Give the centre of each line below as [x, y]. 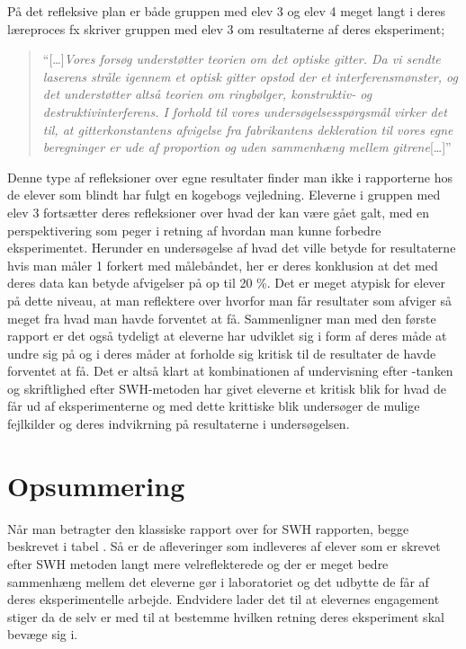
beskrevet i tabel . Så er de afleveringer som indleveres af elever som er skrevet [224, 546]
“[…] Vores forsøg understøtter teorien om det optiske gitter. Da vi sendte [242, 59]
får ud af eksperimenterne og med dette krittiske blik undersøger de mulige [214, 406]
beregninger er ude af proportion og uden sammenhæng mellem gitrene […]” [247, 147]
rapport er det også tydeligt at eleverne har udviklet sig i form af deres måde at [227, 336]
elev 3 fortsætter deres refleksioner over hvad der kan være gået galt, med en [219, 212]
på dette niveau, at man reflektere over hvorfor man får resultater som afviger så [230, 300]
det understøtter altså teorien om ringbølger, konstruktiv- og [207, 94]
